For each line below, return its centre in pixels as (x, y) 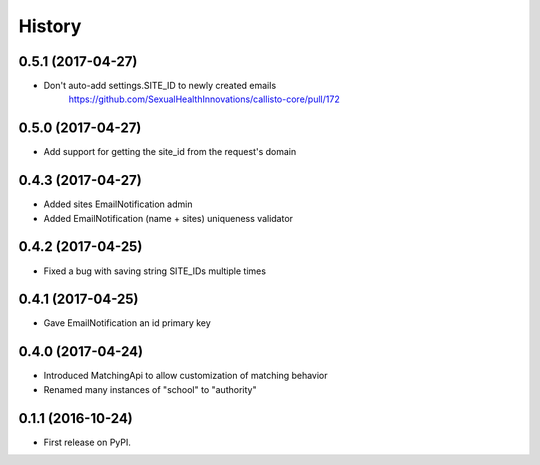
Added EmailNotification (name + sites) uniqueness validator (168, 218)
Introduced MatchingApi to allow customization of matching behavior (186, 376)
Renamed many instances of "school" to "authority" (150, 389)
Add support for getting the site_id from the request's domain (170, 152)
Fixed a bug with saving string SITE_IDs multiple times (155, 271)
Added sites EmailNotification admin (118, 204)
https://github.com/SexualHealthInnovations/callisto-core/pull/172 (204, 99)
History (50, 26)
